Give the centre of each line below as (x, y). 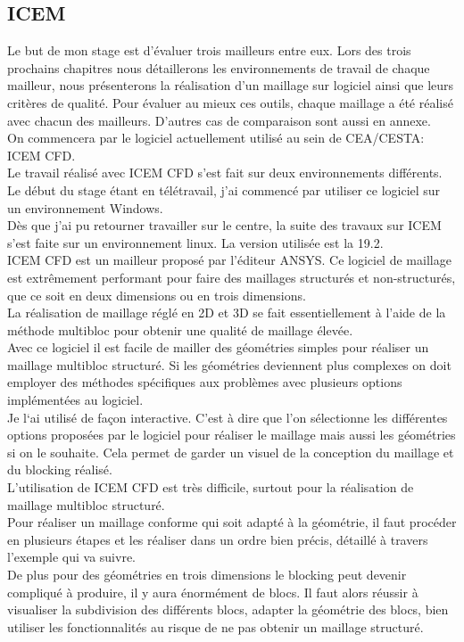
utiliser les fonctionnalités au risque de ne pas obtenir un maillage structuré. (215, 626)
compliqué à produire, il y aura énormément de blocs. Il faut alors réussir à (213, 592)
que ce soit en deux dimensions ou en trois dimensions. (157, 295)
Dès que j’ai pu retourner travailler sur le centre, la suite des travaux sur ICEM (224, 225)
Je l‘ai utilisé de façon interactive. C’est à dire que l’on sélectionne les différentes (228, 417)
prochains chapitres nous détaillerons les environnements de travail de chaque (219, 67)
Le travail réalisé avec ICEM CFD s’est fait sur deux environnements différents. (225, 173)
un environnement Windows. (85, 207)
